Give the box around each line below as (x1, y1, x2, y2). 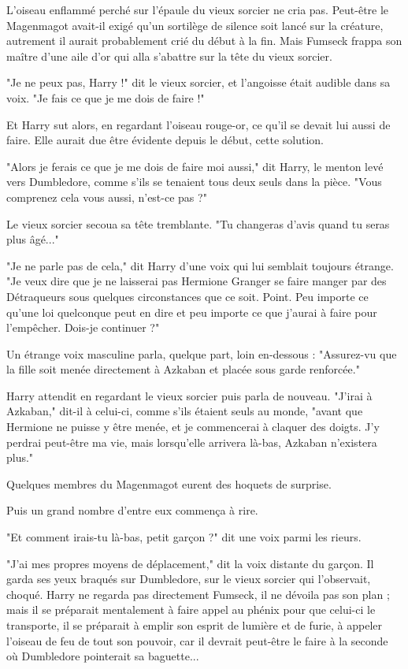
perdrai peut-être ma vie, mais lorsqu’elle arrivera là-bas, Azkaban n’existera (6, 433, 377, 450)
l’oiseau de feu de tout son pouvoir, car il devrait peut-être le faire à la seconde (6, 632, 388, 649)
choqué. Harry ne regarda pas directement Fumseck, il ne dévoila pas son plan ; (6, 585, 390, 602)
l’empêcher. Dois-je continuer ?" (6, 319, 160, 336)
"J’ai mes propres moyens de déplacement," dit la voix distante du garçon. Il (6, 555, 374, 571)
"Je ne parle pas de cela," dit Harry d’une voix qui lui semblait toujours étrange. (6, 257, 394, 273)
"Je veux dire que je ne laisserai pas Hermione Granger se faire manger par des (6, 273, 387, 289)
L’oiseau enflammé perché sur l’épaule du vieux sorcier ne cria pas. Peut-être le (6, 2, 389, 17)
